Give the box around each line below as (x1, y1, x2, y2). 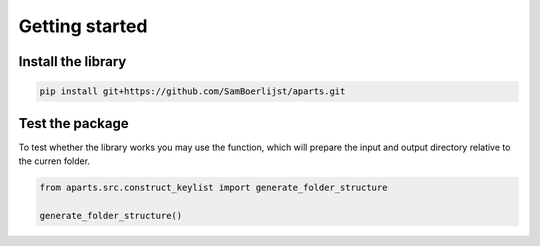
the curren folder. (18, 155, 90, 167)
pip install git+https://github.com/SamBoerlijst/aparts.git (39, 86, 346, 97)
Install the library (18, 53, 127, 70)
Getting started (18, 15, 148, 37)
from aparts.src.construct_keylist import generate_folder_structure (39, 182, 388, 194)
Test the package (18, 115, 129, 132)
